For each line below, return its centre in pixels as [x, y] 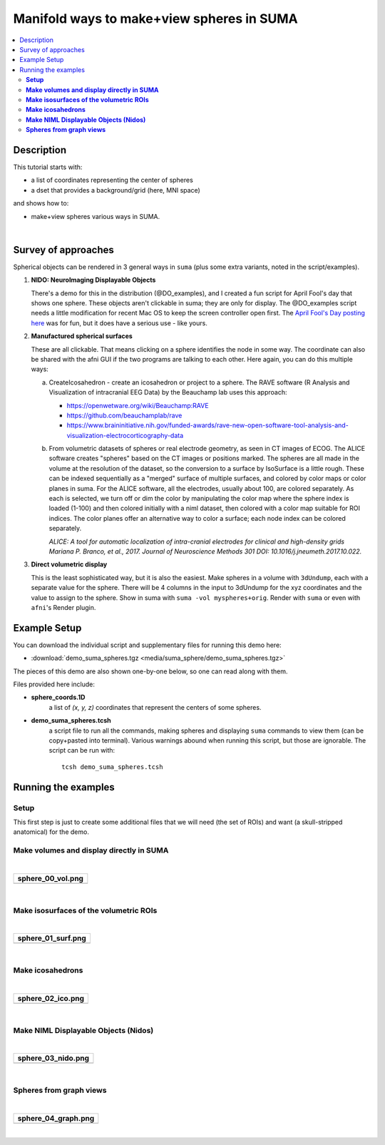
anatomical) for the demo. [51, 832]
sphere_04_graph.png [56, 1118]
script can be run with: [82, 750]
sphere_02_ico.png [51, 998]
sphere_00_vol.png [50, 878]
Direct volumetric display [69, 564]
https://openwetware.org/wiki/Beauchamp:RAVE [138, 405]
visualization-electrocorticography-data [125, 435]
